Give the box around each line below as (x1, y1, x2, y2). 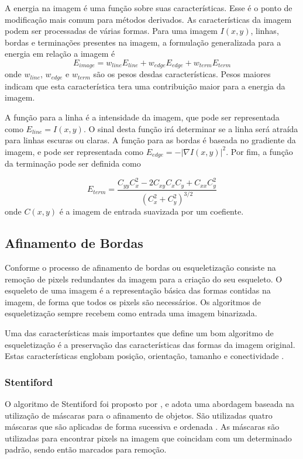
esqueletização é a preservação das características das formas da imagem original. (5, 338, 295, 350)
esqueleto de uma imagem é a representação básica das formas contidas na (5, 284, 271, 296)
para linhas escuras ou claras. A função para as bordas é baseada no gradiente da (5, 134, 296, 146)
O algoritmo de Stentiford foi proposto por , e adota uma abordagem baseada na (5, 397, 295, 409)
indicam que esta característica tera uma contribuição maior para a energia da (5, 80, 285, 92)
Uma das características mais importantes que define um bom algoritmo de (5, 326, 274, 339)
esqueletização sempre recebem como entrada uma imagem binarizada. (5, 307, 257, 319)
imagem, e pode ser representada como (5, 145, 144, 157)
